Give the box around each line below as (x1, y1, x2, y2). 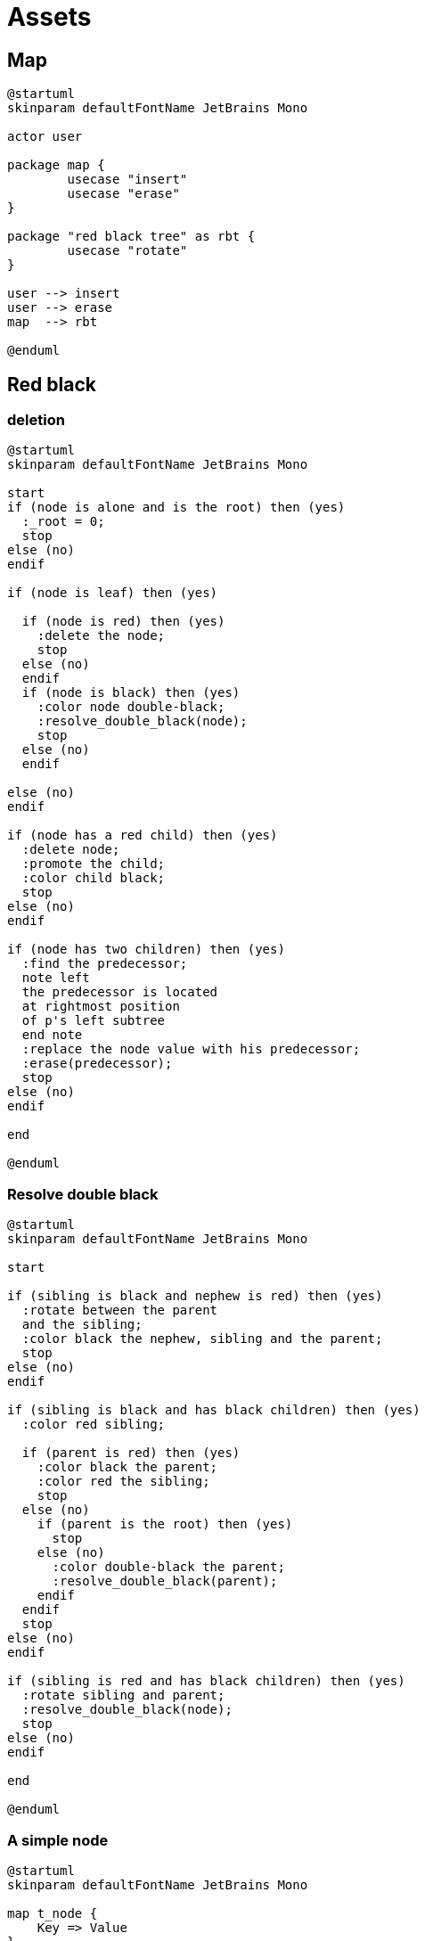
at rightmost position (21, 999, 180, 1014)
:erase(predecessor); (21, 1056, 173, 1071)
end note (21, 1028, 83, 1043)
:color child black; (21, 871, 166, 886)
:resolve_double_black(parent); (52, 1574, 278, 1589)
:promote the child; (21, 856, 166, 872)
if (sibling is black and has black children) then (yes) (7, 1403, 421, 1418)
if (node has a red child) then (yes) (7, 828, 278, 843)
